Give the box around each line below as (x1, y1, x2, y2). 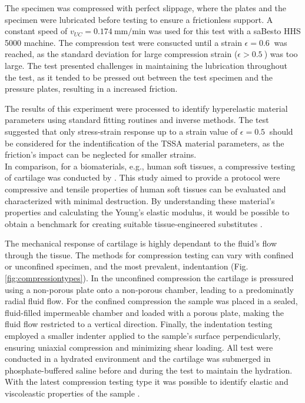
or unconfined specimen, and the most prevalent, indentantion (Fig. (5, 260, 248, 272)
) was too (264, 48, 298, 60)
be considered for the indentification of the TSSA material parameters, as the (5, 136, 284, 149)
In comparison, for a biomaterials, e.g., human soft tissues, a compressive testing (5, 159, 296, 172)
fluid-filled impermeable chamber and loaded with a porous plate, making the (5, 306, 284, 318)
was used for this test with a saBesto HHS (148, 25, 301, 37)
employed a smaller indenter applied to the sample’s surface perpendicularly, (5, 329, 281, 342)
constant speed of (5, 25, 68, 37)
